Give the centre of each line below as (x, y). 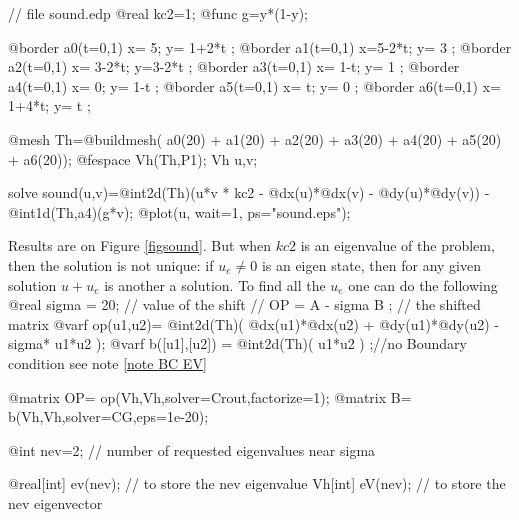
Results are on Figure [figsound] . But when (140, 245)
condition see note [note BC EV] (107, 362)
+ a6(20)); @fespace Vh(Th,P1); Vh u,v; (133, 158)
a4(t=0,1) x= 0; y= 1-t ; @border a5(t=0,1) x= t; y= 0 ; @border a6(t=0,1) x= (254, 85)
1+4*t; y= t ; (49, 105)
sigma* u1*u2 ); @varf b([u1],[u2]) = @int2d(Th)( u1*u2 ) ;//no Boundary (237, 343)
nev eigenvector (55, 502)
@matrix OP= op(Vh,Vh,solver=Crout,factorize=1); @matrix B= (210, 396)
